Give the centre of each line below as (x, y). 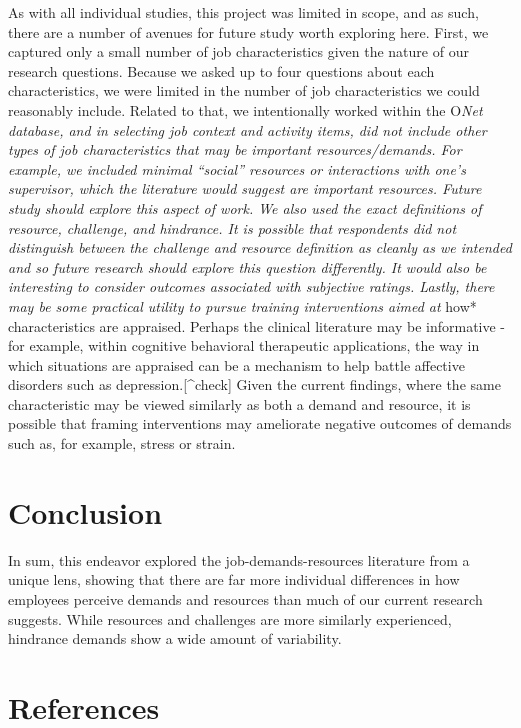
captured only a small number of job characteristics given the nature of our (238, 51)
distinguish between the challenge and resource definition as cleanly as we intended (260, 247)
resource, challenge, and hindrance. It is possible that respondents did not (232, 227)
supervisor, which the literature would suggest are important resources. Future (245, 188)
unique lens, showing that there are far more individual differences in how (234, 579)
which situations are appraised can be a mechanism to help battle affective (236, 364)
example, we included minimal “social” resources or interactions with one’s (237, 168)
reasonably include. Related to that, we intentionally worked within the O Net (245, 109)
